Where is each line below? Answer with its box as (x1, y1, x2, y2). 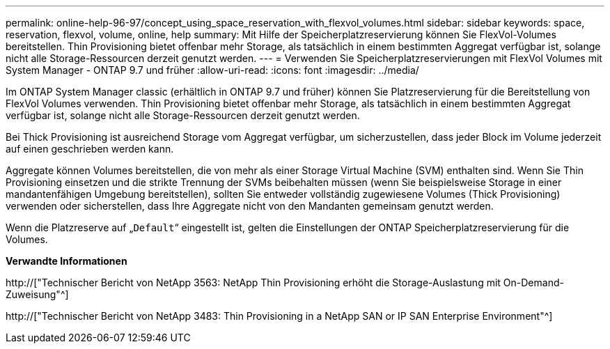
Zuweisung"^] (6, 288, 69, 300)
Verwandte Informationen (6, 255, 127, 267)
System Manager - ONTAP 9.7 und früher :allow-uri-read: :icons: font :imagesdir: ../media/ (6, 64, 419, 76)
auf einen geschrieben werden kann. (6, 143, 174, 155)
